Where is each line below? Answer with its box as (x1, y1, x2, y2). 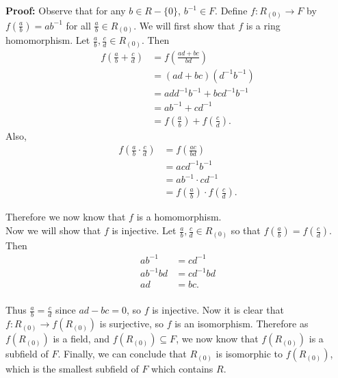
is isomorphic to (216, 346, 283, 361)
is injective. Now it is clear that (152, 303, 284, 317)
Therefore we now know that (5, 210, 126, 224)
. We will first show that (133, 18, 235, 32)
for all (66, 18, 91, 32)
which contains (151, 362, 213, 376)
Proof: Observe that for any (5, 3, 126, 17)
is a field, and (53, 331, 109, 346)
